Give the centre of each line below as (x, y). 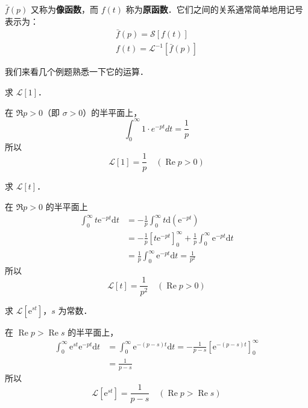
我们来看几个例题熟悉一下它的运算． (77, 72)
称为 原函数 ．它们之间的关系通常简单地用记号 (214, 9)
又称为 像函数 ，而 (65, 9)
